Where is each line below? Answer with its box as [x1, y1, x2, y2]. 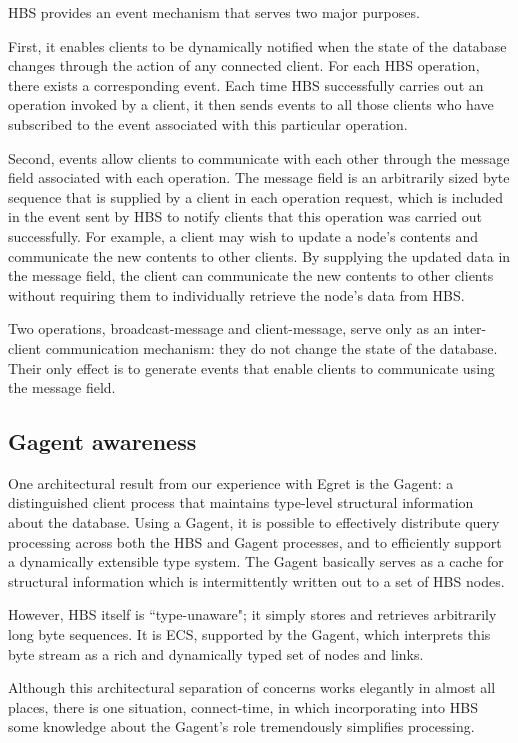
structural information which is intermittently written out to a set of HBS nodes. [8, 570, 505, 591]
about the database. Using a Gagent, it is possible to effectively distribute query [8, 512, 500, 533]
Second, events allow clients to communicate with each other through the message [8, 147, 510, 168]
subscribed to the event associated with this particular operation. [8, 113, 408, 134]
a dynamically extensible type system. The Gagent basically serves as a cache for [8, 551, 504, 572]
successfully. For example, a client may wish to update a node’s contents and [8, 225, 479, 246]
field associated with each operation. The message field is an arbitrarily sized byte [8, 167, 510, 188]
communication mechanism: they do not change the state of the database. [45, 337, 498, 358]
